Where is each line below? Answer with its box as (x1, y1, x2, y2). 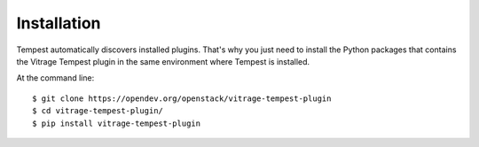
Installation (16, 13, 101, 33)
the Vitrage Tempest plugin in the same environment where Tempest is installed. (16, 56, 310, 66)
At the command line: (16, 73, 95, 83)
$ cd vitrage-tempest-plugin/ (32, 106, 164, 116)
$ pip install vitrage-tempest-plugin (32, 118, 201, 128)
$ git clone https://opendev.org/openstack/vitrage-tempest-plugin (32, 93, 332, 104)
